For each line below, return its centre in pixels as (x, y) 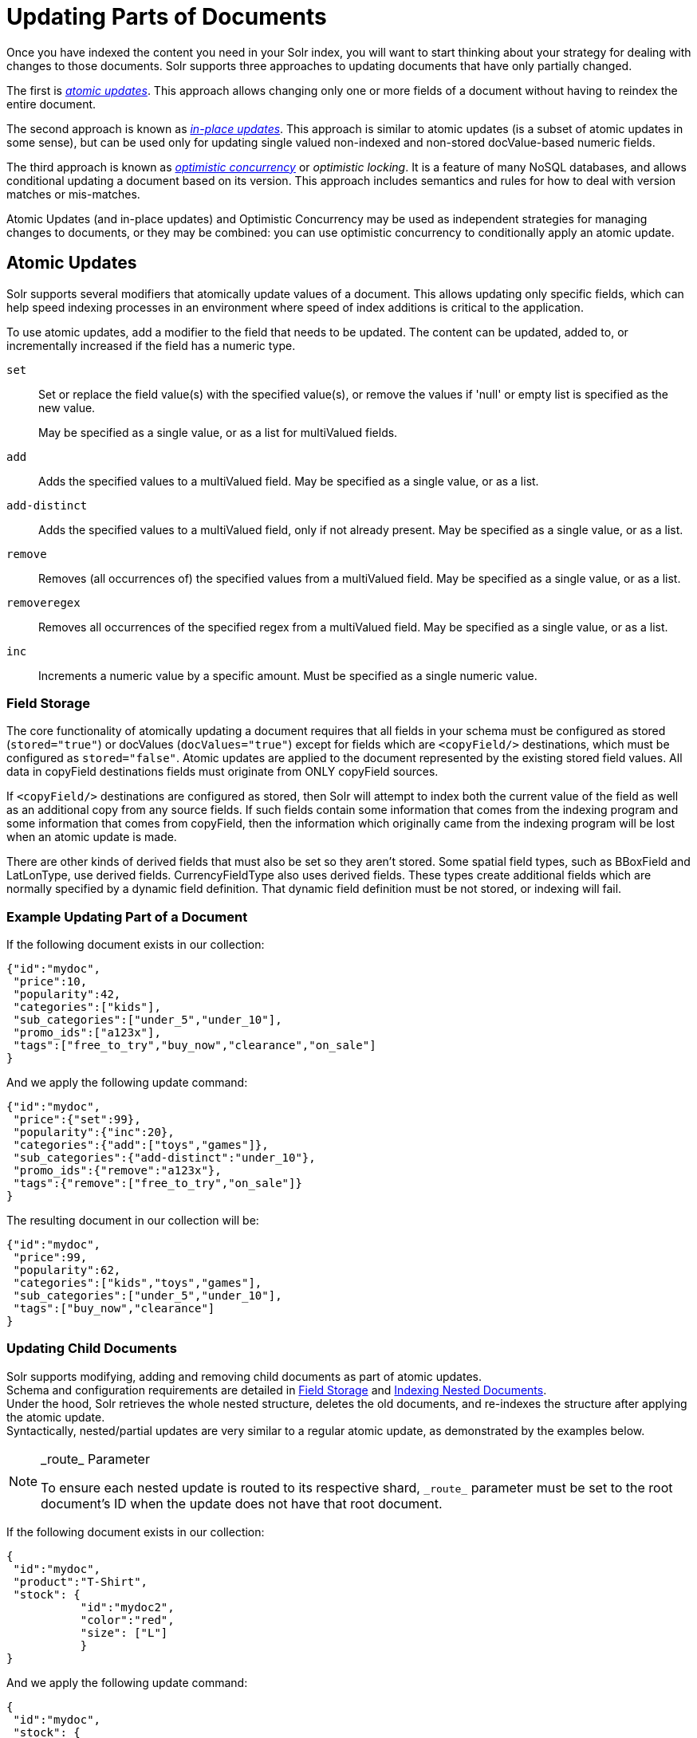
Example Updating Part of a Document (127, 916)
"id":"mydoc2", (127, 1607)
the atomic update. (56, 1417)
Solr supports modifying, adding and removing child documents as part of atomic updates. (244, 1376)
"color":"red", (127, 1620)
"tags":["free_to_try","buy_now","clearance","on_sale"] (195, 1046)
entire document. (51, 104)
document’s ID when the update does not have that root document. (242, 1503)
